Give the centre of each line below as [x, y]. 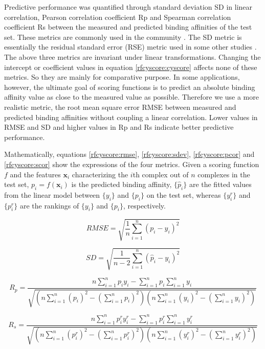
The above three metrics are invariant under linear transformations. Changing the [132, 56]
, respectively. [145, 205]
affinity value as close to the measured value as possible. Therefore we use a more [131, 97]
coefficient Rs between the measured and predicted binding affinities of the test [128, 27]
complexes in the [224, 174]
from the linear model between [52, 194]
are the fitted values [220, 184]
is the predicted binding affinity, [122, 184]
